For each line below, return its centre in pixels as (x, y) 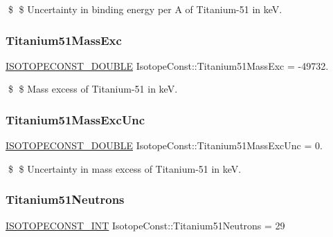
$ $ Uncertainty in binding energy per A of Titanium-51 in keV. (145, 9)
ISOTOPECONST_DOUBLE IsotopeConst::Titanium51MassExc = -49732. (167, 65)
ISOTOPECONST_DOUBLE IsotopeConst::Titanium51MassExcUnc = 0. (164, 145)
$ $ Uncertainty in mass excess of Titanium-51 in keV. (125, 168)
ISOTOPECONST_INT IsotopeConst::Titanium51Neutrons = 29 (145, 225)
